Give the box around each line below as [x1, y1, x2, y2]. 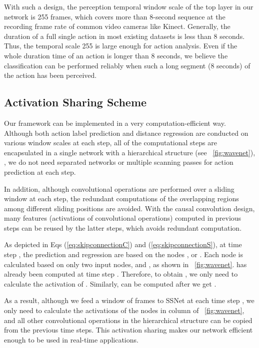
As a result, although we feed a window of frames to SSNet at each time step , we [4, 295, 254, 306]
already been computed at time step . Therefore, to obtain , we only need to [4, 269, 238, 279]
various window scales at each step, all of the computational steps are [4, 137, 217, 148]
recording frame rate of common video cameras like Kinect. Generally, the [4, 21, 230, 31]
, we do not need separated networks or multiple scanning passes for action [4, 157, 233, 167]
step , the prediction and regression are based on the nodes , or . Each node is [4, 249, 243, 260]
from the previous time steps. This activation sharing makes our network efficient [4, 325, 253, 335]
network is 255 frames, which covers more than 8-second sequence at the [4, 11, 225, 21]
